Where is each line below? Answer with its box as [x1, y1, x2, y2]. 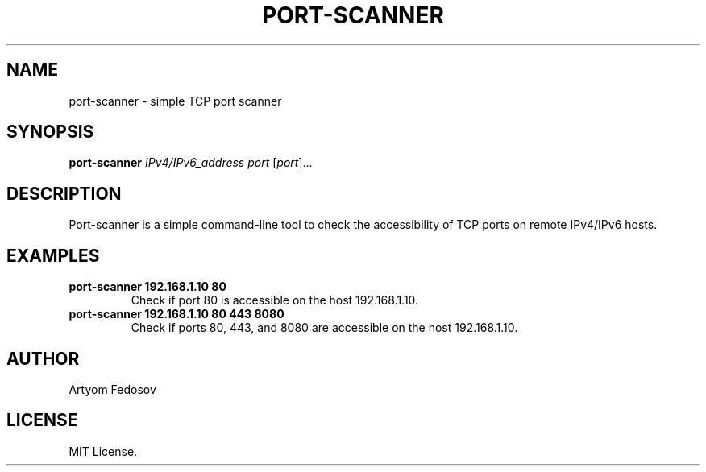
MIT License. [69, 444, 138, 458]
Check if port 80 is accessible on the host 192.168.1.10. [131, 293, 419, 308]
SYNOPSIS [6, 122, 94, 143]
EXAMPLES [6, 245, 100, 266]
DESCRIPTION [6, 183, 122, 204]
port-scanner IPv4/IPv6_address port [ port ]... [69, 155, 313, 170]
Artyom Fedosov [69, 382, 156, 396]
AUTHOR [6, 348, 80, 369]
